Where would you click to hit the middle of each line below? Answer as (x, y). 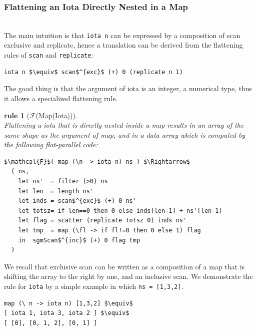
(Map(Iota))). (56, 115)
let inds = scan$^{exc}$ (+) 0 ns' (77, 201)
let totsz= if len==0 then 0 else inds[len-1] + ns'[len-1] (120, 211)
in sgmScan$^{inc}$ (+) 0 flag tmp (79, 240)
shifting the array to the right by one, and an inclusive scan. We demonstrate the (128, 276)
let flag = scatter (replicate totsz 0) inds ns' (102, 221)
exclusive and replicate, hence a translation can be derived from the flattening (123, 45)
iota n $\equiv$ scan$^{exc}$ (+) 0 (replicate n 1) (93, 72)
